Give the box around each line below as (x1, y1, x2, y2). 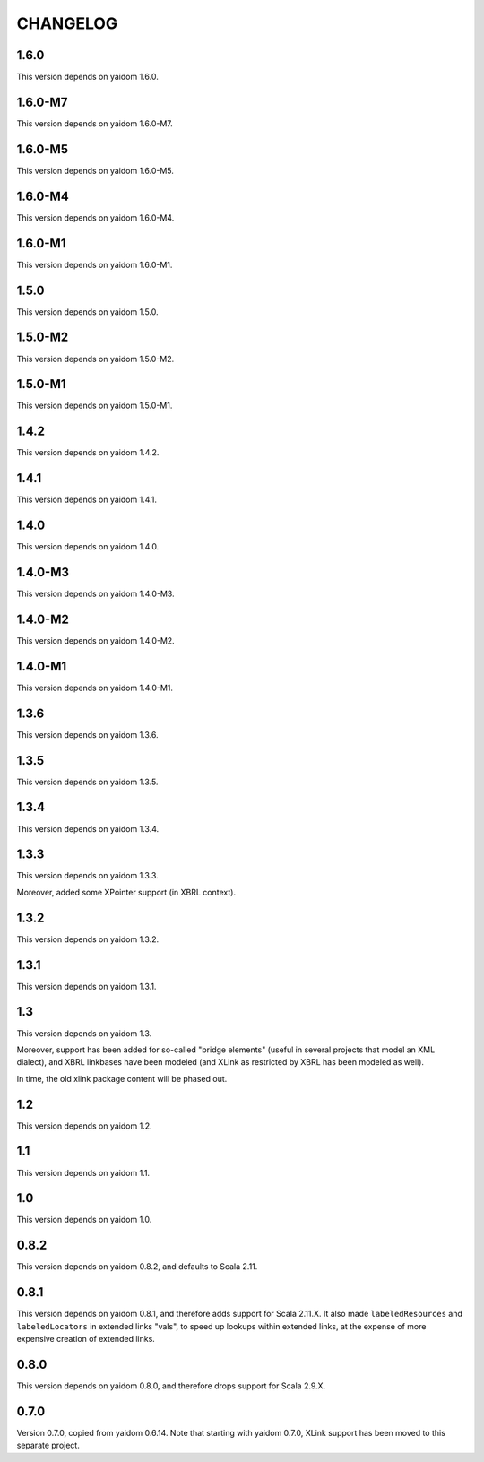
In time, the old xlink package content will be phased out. (16, 1073, 228, 1084)
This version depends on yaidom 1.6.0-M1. (16, 259, 173, 270)
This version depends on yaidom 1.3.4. (16, 823, 160, 834)
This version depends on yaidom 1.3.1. (16, 981, 157, 991)
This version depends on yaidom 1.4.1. (16, 494, 157, 506)
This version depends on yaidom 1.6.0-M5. (16, 165, 175, 176)
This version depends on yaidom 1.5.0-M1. (16, 400, 173, 411)
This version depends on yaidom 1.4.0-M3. (16, 588, 175, 600)
